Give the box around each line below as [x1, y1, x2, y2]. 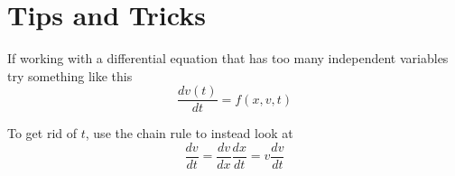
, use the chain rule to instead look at [85, 124, 293, 143]
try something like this [7, 66, 133, 85]
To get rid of [7, 124, 78, 143]
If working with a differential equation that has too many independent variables [7, 49, 449, 68]
